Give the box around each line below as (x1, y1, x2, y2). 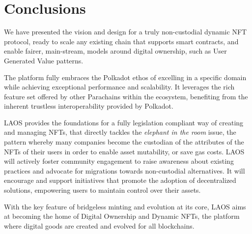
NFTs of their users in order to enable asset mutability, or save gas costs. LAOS (4, 146, 245, 156)
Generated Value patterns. (4, 55, 84, 65)
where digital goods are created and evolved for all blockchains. (4, 220, 195, 231)
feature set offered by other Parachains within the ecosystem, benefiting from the (4, 91, 248, 101)
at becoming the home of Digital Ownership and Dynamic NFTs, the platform (4, 211, 240, 221)
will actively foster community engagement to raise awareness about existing (4, 156, 234, 166)
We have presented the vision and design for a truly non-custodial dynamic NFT (4, 27, 247, 37)
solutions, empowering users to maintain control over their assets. (4, 185, 201, 195)
